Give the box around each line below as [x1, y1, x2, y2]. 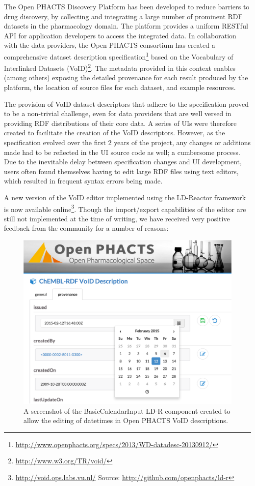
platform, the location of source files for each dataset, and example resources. [4, 82, 236, 92]
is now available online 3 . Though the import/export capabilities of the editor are [4, 202, 246, 214]
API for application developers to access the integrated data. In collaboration [4, 30, 236, 40]
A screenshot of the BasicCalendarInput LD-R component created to [24, 405, 230, 416]
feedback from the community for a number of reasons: [4, 223, 169, 233]
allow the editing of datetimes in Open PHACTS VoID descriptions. [24, 415, 228, 425]
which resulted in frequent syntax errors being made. [4, 176, 163, 186]
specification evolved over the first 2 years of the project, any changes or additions [4, 137, 251, 148]
